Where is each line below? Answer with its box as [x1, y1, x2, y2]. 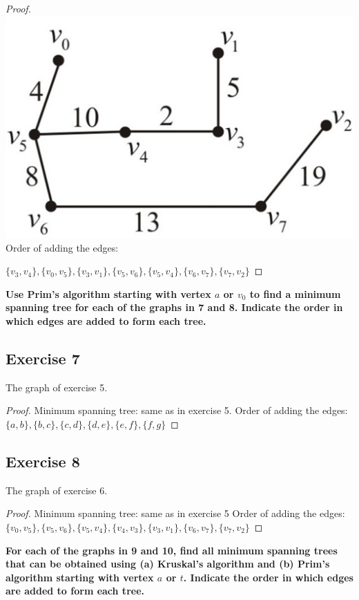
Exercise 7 [6, 347, 80, 368]
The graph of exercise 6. [6, 482, 108, 497]
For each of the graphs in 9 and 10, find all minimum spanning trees [6, 543, 338, 557]
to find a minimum [249, 286, 341, 301]
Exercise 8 [6, 450, 80, 471]
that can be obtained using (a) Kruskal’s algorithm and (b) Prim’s [6, 556, 330, 571]
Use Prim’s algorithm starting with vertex [6, 286, 211, 301]
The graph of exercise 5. [6, 379, 108, 394]
